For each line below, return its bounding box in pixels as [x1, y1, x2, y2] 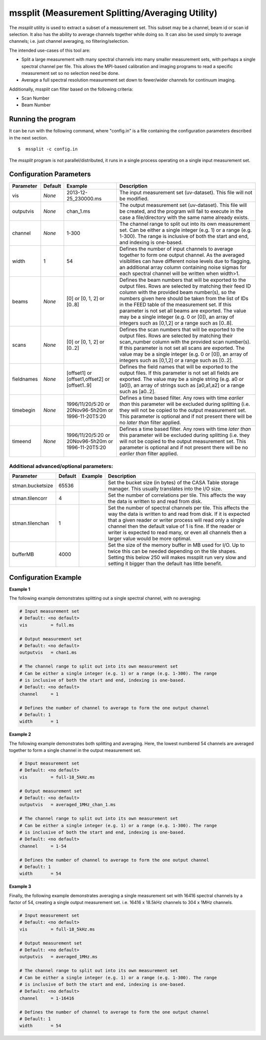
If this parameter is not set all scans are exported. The [119, 345, 245, 352]
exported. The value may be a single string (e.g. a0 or [119, 376, 244, 383]
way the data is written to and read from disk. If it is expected [108, 510, 250, 517]
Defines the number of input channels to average [119, 245, 233, 252]
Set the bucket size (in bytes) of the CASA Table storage [108, 479, 239, 486]
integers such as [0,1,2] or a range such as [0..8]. [119, 320, 233, 327]
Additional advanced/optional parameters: [9, 463, 113, 470]
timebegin [12, 407, 35, 414]
